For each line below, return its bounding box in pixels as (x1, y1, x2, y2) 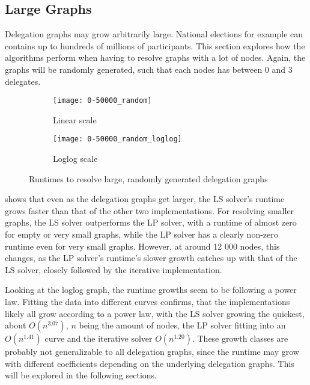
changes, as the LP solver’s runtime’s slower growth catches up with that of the (5, 251, 297, 264)
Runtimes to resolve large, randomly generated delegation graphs (29, 172, 268, 185)
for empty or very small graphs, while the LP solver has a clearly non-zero (5, 228, 278, 241)
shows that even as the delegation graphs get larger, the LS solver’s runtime (5, 192, 285, 205)
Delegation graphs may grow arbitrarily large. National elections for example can (5, 28, 303, 40)
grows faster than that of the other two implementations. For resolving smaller (5, 204, 294, 217)
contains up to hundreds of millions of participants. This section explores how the (5, 39, 305, 52)
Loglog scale (53, 152, 98, 165)
